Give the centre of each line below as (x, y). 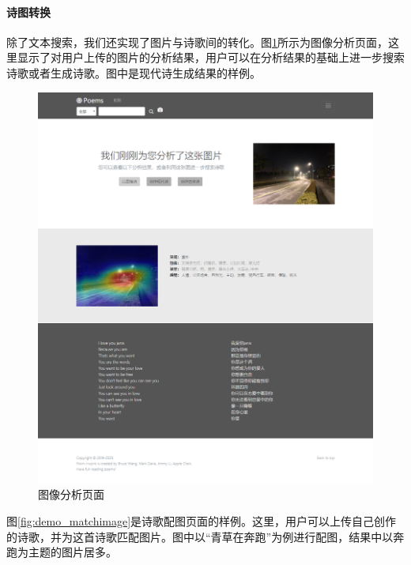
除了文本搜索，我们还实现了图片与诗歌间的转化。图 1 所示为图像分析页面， (197, 41)
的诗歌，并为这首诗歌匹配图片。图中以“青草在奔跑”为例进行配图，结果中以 (200, 536)
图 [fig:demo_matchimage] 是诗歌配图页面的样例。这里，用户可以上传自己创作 (202, 520)
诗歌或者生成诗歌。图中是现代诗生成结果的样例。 (134, 72)
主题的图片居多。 (72, 552)
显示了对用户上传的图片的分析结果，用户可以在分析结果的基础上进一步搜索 (211, 57)
